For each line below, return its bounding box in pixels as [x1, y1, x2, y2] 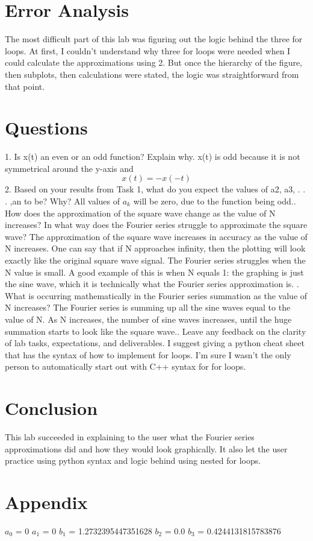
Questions [5, 115, 88, 140]
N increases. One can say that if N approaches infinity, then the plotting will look [5, 242, 306, 255]
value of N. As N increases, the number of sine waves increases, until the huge [5, 312, 292, 325]
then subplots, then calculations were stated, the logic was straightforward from [5, 68, 299, 80]
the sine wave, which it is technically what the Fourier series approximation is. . [5, 277, 299, 290]
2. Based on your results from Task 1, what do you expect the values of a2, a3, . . [5, 183, 306, 195]
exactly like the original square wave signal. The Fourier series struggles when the [5, 253, 306, 266]
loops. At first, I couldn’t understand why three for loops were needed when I [5, 44, 291, 57]
